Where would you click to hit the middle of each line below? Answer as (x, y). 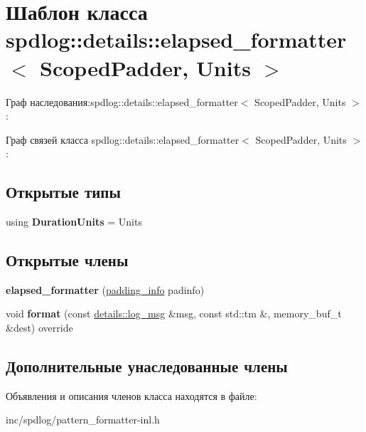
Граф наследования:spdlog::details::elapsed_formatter (122, 101)
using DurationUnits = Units (74, 222)
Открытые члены (67, 260)
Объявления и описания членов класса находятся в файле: (131, 395)
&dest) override (39, 328)
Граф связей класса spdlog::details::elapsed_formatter (123, 139)
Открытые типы (63, 192)
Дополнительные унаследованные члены (147, 366)
